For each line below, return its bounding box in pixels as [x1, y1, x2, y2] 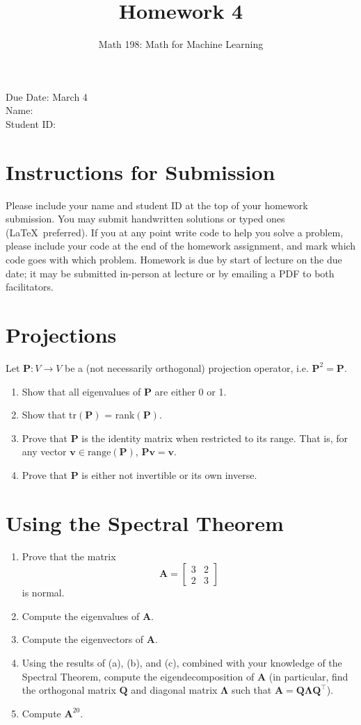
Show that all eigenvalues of [22, 384, 141, 398]
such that [232, 683, 272, 697]
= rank [104, 407, 135, 422]
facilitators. [6, 279, 54, 294]
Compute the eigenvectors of [22, 632, 144, 646]
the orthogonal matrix [22, 683, 116, 697]
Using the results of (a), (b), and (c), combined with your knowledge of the [22, 655, 342, 669]
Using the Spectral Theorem [6, 508, 284, 537]
